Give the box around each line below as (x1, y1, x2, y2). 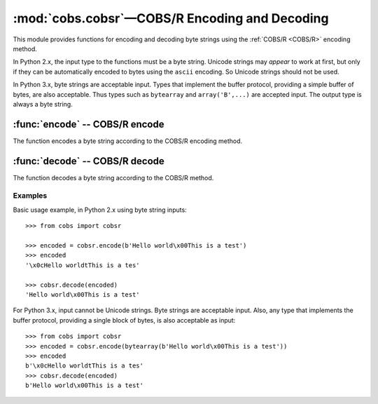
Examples (13, 191, 48, 201)
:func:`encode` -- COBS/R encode (13, 118, 164, 130)
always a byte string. (13, 100, 73, 108)
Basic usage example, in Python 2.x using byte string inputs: (13, 206, 187, 214)
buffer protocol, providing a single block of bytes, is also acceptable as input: (13, 316, 236, 324)
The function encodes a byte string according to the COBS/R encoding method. (13, 137, 243, 145)
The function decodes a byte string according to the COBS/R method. (13, 173, 214, 182)
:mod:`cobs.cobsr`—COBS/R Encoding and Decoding (13, 11, 329, 26)
